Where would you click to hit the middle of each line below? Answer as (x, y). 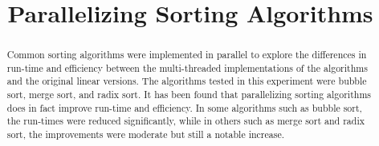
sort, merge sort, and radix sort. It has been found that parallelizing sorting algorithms (189, 95)
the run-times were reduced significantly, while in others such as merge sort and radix (185, 121)
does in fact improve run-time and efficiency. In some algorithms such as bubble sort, (184, 107)
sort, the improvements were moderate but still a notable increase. (146, 134)
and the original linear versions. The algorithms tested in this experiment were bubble (187, 81)
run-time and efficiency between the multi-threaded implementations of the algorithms (187, 67)
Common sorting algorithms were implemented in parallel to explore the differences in (187, 55)
